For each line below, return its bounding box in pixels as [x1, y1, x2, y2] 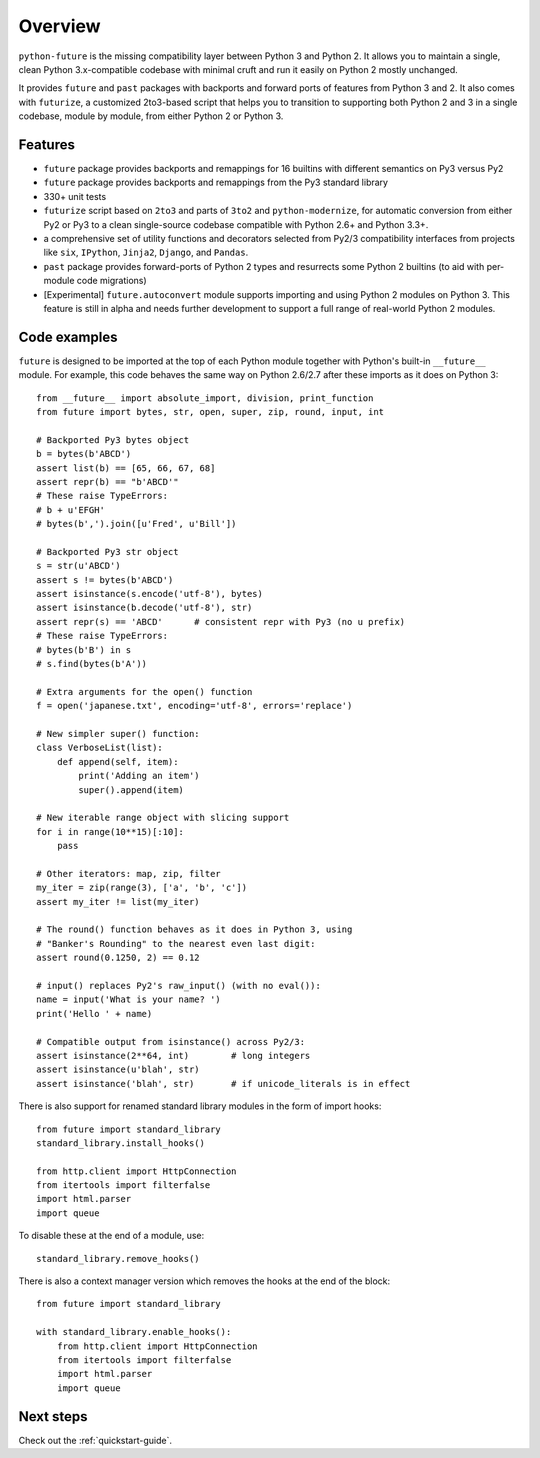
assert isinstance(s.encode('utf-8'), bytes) [36, 588, 264, 600]
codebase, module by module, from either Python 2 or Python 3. [18, 110, 284, 122]
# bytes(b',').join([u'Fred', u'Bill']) [36, 518, 237, 530]
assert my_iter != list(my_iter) [36, 896, 200, 907]
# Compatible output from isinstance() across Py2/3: [36, 1036, 305, 1047]
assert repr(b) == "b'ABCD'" [36, 476, 179, 487]
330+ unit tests [43, 190, 107, 202]
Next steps [18, 1408, 88, 1425]
